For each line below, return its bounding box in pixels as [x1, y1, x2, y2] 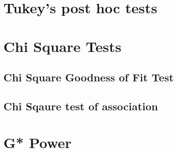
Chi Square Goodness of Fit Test [3, 70, 174, 85]
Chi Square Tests [3, 36, 122, 56]
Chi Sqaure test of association [3, 98, 158, 113]
